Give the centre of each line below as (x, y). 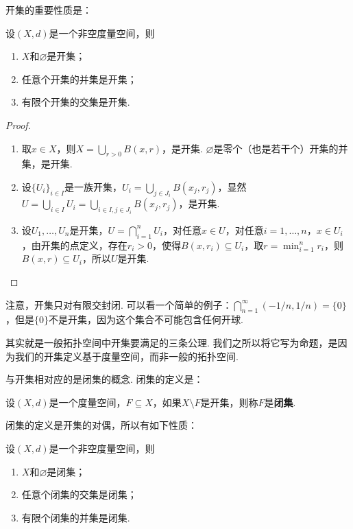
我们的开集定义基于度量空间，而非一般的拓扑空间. (126, 356)
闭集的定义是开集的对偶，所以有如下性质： (101, 425)
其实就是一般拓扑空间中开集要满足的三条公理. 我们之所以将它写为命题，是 (172, 342)
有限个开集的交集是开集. (76, 102)
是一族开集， (94, 186)
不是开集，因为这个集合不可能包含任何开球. (146, 319)
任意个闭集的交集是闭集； (79, 494)
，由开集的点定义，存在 (74, 245)
